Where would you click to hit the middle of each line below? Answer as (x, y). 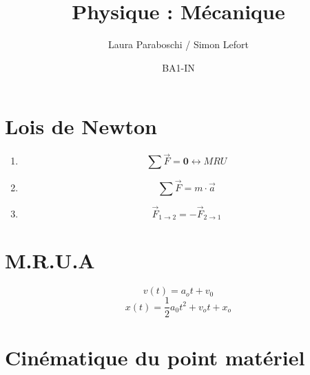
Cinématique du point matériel (155, 357)
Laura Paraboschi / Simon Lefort (178, 44)
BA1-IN (178, 67)
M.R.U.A (50, 260)
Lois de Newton (81, 126)
